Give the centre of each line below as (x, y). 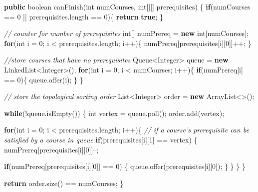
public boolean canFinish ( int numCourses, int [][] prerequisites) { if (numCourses (127, 6)
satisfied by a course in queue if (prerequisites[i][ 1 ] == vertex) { (101, 139)
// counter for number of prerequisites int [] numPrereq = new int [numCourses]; (126, 33)
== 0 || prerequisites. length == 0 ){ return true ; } (84, 16)
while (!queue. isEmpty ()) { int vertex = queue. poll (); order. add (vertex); (114, 113)
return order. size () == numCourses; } (64, 183)
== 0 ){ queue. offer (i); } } (44, 79)
